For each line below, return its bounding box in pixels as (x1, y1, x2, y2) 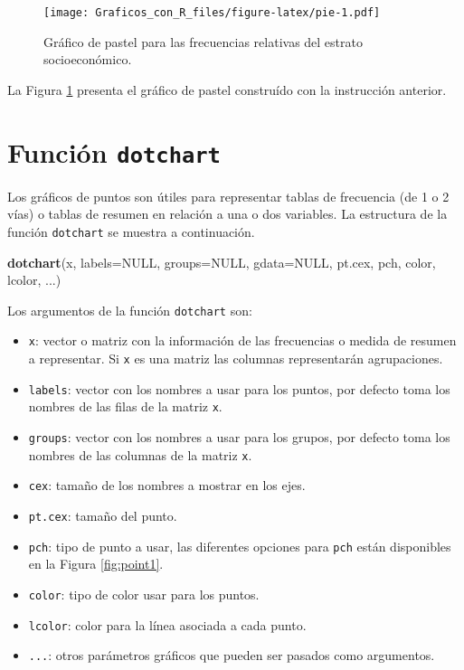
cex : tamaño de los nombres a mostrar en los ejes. (28, 476, 306, 495)
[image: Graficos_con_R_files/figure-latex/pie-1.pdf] (43, 6, 381, 19)
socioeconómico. (43, 50, 132, 69)
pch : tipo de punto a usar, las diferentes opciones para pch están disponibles (28, 536, 451, 555)
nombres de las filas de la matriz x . (28, 397, 223, 416)
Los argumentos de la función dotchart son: (7, 300, 252, 319)
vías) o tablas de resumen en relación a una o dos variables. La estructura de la (7, 204, 448, 223)
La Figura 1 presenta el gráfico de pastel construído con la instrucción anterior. (7, 80, 447, 99)
